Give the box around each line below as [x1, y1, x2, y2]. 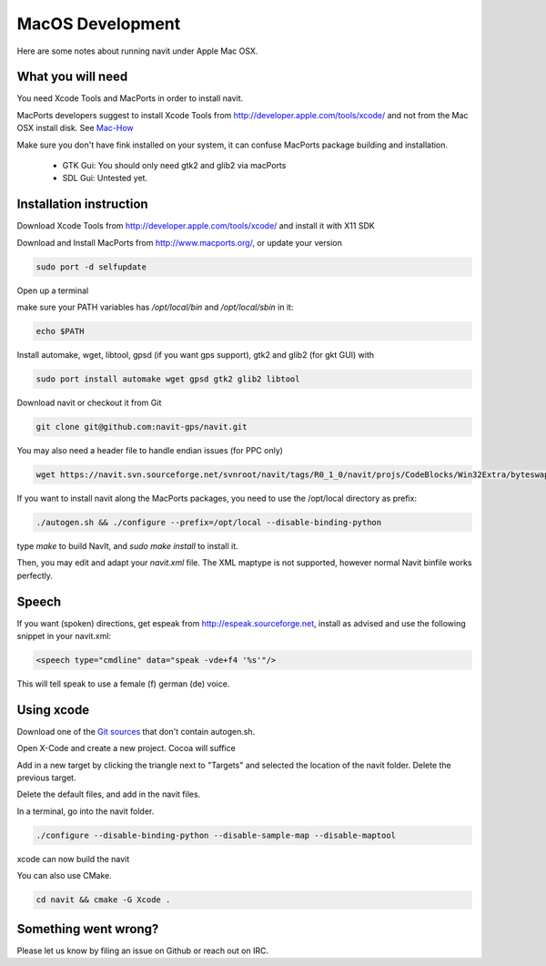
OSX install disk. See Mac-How [16, 123, 134, 134]
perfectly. [16, 570, 54, 581]
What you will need [16, 69, 128, 85]
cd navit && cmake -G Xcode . [35, 895, 171, 905]
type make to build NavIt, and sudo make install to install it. [16, 540, 238, 551]
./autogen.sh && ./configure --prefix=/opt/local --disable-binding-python [35, 517, 382, 527]
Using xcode [16, 702, 90, 717]
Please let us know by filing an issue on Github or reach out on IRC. [16, 945, 268, 956]
